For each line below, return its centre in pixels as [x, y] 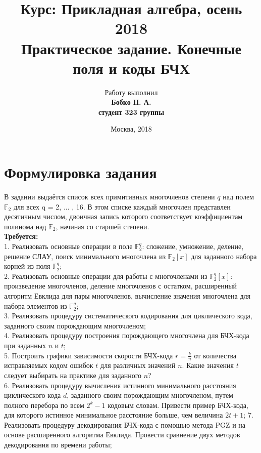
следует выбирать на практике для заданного [73, 375]
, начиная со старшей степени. [102, 226]
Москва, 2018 [131, 129]
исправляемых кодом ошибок [49, 365]
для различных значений [138, 365]
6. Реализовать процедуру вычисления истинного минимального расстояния [120, 385]
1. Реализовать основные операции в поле [68, 246]
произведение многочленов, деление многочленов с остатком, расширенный [121, 286]
